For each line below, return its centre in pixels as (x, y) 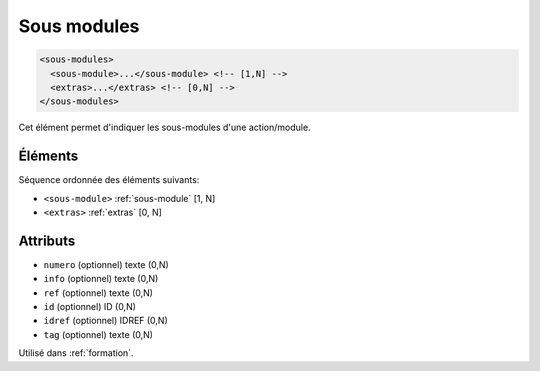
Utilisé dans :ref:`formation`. (76, 353)
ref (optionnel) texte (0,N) (98, 292)
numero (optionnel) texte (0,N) (106, 264)
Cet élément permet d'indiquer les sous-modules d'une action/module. (164, 127)
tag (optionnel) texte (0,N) (98, 334)
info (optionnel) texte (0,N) (101, 279)
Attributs (47, 240)
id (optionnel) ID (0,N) (90, 307)
